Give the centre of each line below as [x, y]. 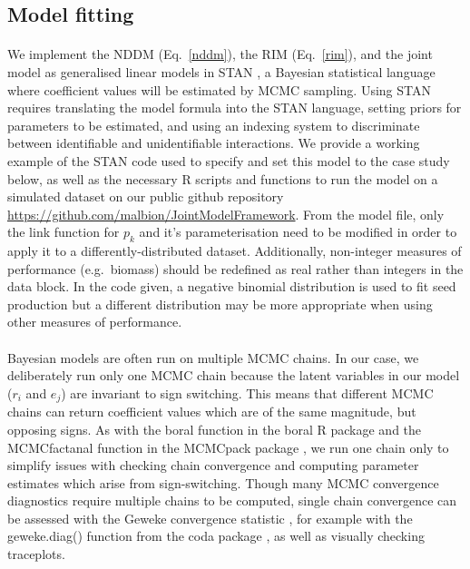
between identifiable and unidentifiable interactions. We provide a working [214, 143]
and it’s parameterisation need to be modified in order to [298, 232]
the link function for [64, 232]
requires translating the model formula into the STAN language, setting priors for [235, 108]
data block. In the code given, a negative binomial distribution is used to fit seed [232, 286]
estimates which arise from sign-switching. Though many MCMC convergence [223, 482]
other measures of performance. [95, 322]
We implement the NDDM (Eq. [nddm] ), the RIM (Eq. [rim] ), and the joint [220, 54]
